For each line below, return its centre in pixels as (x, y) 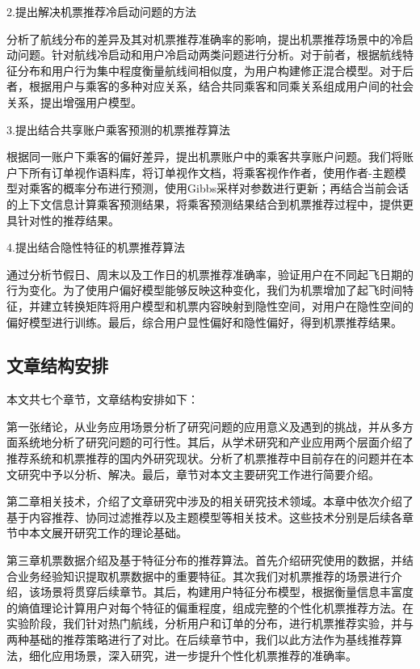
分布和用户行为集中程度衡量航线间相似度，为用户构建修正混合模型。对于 (210, 70)
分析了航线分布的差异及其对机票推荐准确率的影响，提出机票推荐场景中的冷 (204, 38)
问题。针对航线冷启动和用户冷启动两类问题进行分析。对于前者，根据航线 (210, 55)
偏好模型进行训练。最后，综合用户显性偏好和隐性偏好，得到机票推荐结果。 (204, 322)
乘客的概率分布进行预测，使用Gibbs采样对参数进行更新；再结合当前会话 (218, 188)
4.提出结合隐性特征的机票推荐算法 (96, 247)
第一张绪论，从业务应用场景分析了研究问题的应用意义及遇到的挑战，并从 (199, 426)
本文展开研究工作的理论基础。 (108, 533)
